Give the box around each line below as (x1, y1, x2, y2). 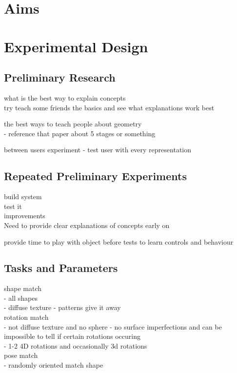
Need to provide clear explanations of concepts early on (4, 220, 170, 230)
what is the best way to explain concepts (4, 92, 126, 103)
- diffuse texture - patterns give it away (4, 302, 121, 312)
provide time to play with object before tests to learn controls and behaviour (4, 236, 234, 247)
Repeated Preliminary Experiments (4, 168, 187, 184)
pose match (4, 350, 38, 360)
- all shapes (4, 292, 38, 303)
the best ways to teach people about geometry (4, 119, 142, 129)
